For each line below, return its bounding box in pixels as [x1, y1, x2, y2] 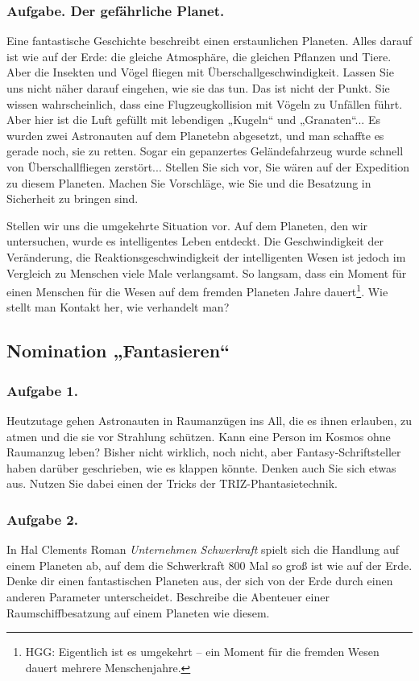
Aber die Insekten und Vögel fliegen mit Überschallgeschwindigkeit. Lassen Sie [6, 64, 394, 80]
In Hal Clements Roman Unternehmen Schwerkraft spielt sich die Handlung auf [6, 541, 399, 558]
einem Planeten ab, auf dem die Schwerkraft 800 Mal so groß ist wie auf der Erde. [6, 556, 413, 573]
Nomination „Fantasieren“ [6, 338, 230, 363]
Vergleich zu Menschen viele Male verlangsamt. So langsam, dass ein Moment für [6, 264, 407, 281]
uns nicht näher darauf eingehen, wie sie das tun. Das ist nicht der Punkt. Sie [6, 80, 390, 96]
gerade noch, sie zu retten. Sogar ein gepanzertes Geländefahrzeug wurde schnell [6, 142, 404, 159]
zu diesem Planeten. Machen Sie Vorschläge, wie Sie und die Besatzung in [6, 174, 371, 191]
